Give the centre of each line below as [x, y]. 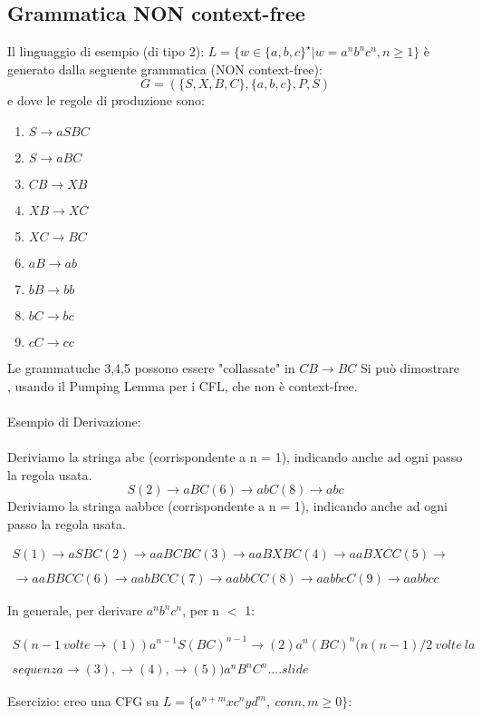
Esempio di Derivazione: [74, 421]
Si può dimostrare [410, 367]
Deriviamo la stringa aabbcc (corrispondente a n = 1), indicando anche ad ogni [227, 506]
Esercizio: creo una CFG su [83, 701]
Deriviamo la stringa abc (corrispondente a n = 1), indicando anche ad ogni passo [235, 456]
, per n [201, 610]
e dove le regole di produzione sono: [106, 100]
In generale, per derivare [75, 610]
